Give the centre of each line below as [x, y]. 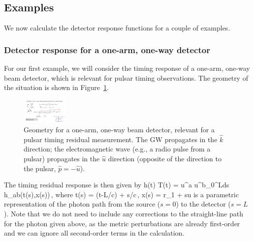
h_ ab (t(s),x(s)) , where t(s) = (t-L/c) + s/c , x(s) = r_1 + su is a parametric [121, 194]
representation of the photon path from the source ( [82, 204]
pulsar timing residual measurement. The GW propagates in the [121, 139]
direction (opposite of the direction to [165, 159]
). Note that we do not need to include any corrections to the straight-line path [124, 214]
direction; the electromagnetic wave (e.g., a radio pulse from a [117, 149]
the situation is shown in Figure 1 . [56, 87]
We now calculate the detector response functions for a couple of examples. [117, 28]
